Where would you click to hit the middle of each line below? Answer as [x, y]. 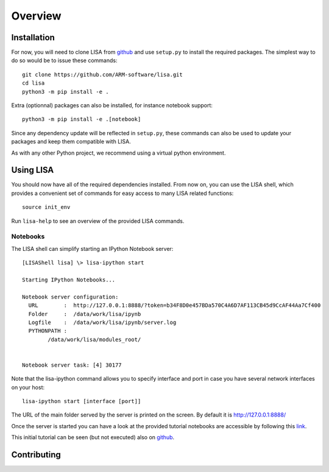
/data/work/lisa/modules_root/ [94, 339]
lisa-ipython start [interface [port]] [82, 401]
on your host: [28, 387]
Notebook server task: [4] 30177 [72, 365]
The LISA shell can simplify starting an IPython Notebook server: [92, 248]
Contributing [36, 455]
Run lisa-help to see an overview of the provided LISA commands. [98, 221]
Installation [33, 37]
